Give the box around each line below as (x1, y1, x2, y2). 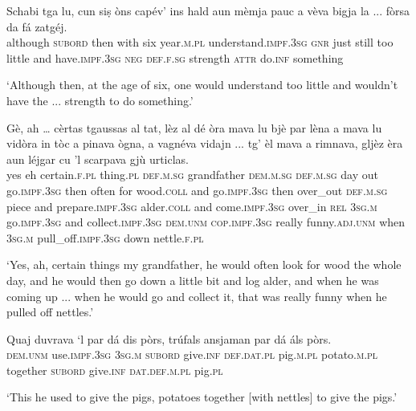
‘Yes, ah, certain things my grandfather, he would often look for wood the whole (6, 256, 402, 273)
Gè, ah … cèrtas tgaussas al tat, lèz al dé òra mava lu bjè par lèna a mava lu (6, 119, 382, 136)
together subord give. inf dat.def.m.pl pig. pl (6, 361, 223, 378)
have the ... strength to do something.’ (6, 92, 194, 108)
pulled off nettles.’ (6, 303, 94, 320)
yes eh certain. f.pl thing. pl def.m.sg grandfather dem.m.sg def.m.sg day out (6, 166, 379, 183)
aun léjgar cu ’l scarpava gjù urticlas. (6, 150, 190, 167)
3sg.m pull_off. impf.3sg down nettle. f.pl (6, 229, 204, 246)
